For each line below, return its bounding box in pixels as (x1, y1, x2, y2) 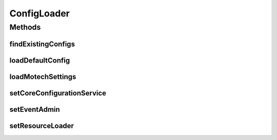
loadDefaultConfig (9, 56, 70, 65)
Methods (9, 23, 41, 32)
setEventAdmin (9, 105, 60, 114)
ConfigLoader (9, 8, 70, 19)
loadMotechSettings (9, 72, 76, 81)
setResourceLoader (9, 121, 74, 130)
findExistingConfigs (9, 39, 75, 48)
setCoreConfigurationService (9, 89, 107, 97)
